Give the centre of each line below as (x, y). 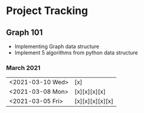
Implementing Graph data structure (57, 46)
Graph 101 (24, 32)
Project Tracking (47, 11)
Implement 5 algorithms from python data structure (76, 53)
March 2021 (23, 67)
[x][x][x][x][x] (94, 101)
